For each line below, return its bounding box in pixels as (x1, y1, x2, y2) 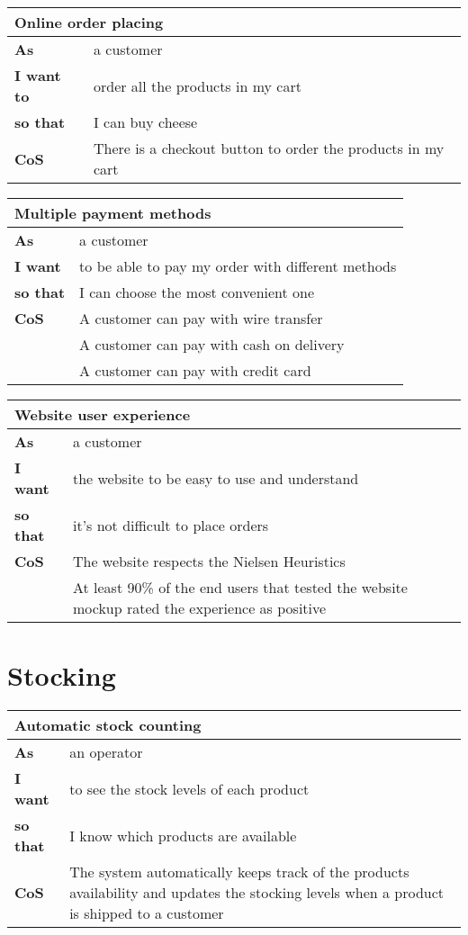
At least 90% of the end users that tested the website (72, 577, 408, 598)
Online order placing (14, 12, 164, 32)
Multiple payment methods (14, 202, 211, 223)
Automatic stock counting (14, 715, 202, 736)
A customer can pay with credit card (79, 360, 311, 381)
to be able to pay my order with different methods (79, 256, 397, 276)
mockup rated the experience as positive (72, 598, 327, 618)
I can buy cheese (93, 112, 198, 132)
